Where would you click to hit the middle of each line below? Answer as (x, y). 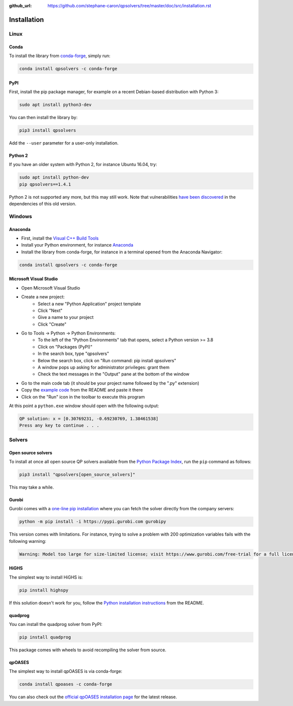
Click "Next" (50, 311)
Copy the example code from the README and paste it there (82, 390)
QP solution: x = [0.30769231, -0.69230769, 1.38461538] (89, 418)
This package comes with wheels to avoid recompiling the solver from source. (88, 650)
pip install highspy (44, 590)
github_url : (20, 6)
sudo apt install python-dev (54, 177)
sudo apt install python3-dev (55, 104)
